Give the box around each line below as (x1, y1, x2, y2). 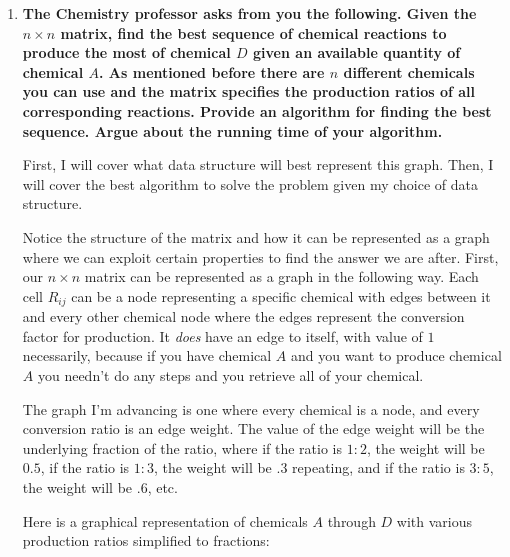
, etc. (147, 476, 178, 497)
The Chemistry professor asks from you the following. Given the (22, 3, 477, 23)
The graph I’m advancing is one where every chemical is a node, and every (22, 398, 480, 419)
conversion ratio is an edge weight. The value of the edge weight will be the (22, 418, 485, 439)
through (327, 510, 376, 531)
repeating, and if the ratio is (292, 457, 465, 478)
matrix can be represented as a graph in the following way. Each (84, 266, 479, 287)
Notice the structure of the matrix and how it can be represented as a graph (22, 226, 490, 247)
